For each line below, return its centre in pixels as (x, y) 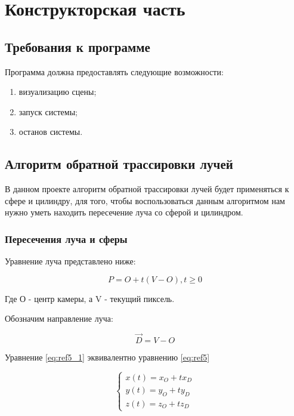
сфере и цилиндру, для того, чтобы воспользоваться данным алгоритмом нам (145, 200)
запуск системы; (48, 111)
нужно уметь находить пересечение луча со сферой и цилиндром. (124, 212)
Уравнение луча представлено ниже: (70, 261)
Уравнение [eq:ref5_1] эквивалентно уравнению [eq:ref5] (107, 357)
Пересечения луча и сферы (66, 238)
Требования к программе (78, 46)
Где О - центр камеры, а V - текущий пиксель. (90, 298)
